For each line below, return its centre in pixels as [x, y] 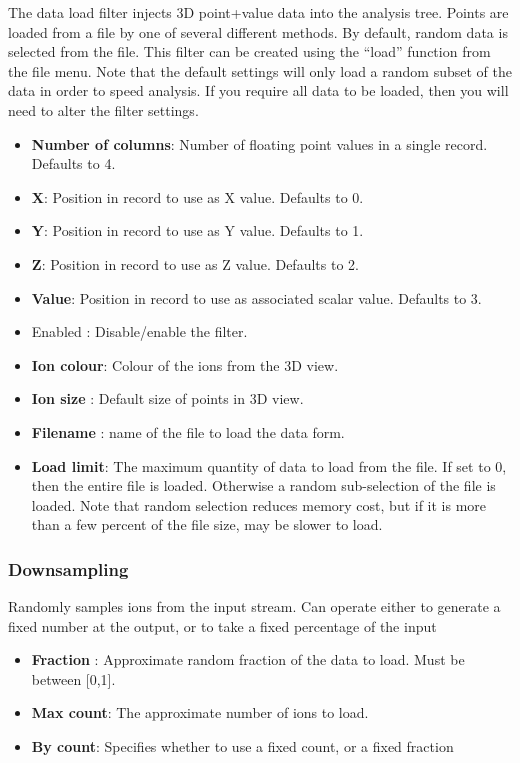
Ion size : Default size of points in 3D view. [167, 398]
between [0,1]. [73, 678]
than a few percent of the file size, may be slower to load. [207, 524]
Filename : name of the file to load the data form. [188, 431]
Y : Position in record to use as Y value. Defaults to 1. [197, 230]
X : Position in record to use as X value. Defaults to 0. [197, 196]
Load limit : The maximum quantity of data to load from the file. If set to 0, [269, 465]
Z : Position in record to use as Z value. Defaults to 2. [195, 263]
